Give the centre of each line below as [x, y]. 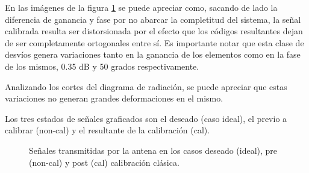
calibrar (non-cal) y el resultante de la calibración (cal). [108, 130]
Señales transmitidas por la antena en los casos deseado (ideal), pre [153, 150]
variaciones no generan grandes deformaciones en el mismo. [114, 98]
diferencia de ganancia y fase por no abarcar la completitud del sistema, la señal [153, 19]
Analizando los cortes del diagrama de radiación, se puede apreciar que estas [146, 86]
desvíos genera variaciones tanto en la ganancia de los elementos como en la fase [153, 54]
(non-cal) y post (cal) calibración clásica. [104, 162]
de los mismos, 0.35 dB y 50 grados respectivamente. [102, 66]
